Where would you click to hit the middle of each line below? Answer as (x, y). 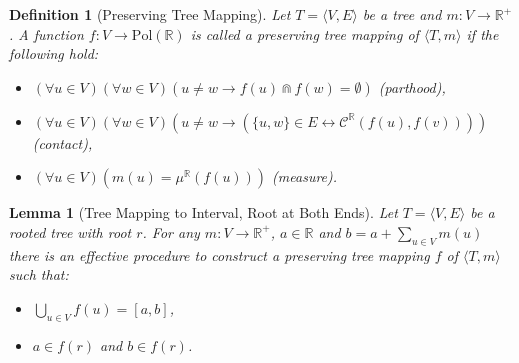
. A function (46, 33)
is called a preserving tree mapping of (304, 33)
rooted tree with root (70, 231)
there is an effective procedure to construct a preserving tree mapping (219, 254)
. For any (171, 231)
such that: (39, 274)
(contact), (62, 142)
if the (482, 33)
